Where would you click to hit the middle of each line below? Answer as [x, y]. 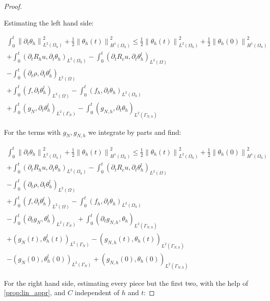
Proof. [13, 6]
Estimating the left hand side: [49, 22]
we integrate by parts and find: [135, 132]
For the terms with [32, 132]
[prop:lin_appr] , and [35, 292]
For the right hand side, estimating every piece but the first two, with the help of [126, 283]
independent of [97, 292]
